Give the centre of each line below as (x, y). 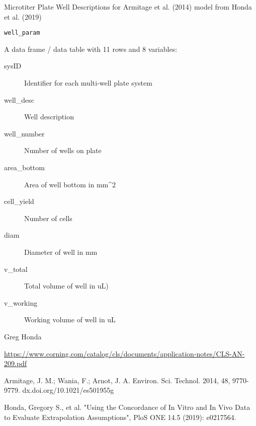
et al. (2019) (23, 16)
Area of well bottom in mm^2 (70, 184)
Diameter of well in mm (61, 252)
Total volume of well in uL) (66, 286)
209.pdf (16, 363)
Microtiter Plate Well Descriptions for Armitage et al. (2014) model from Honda (128, 7)
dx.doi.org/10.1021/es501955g (68, 390)
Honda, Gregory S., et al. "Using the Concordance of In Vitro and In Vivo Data (127, 407)
